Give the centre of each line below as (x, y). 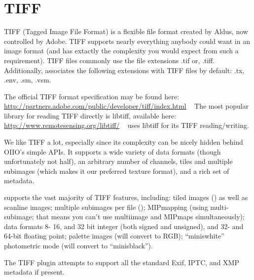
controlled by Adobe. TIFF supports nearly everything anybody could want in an (127, 41)
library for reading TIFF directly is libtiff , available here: (90, 115)
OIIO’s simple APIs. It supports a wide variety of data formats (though (112, 151)
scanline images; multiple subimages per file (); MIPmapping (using (106, 207)
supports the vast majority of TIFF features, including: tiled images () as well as (126, 197)
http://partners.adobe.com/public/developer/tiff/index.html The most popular (127, 106)
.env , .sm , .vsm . (28, 80)
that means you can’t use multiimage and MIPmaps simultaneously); (140, 217)
